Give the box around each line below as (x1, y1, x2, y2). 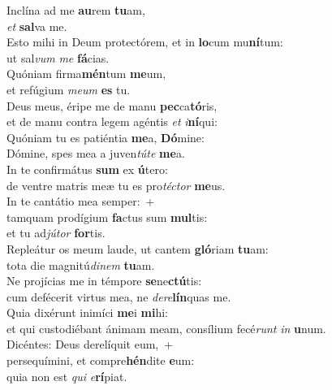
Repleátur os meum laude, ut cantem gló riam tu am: (6, 240, 269, 257)
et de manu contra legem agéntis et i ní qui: (6, 113, 218, 130)
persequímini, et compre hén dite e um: (6, 352, 195, 369)
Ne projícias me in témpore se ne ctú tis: (6, 272, 202, 289)
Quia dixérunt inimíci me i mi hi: (6, 304, 169, 321)
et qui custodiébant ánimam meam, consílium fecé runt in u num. (6, 319, 326, 336)
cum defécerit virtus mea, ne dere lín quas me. (6, 288, 231, 305)
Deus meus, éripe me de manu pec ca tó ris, (6, 97, 218, 114)
